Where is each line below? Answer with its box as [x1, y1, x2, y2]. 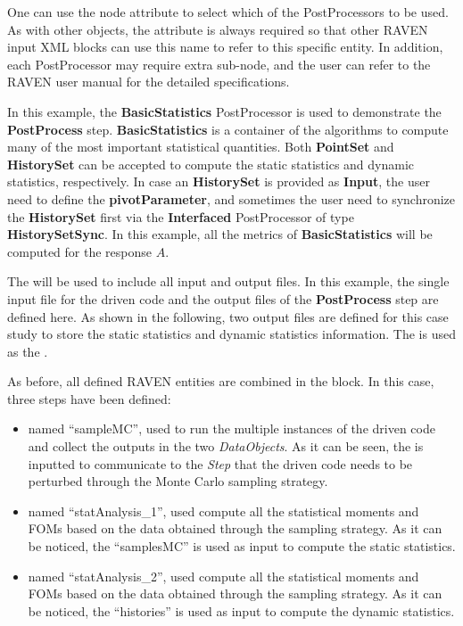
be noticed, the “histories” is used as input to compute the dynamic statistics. [28, 601, 455, 620]
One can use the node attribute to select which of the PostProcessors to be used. [7, 3, 449, 21]
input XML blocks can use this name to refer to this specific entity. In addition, [7, 37, 443, 56]
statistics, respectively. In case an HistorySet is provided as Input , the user [7, 172, 430, 191]
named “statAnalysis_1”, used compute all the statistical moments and [28, 501, 419, 520]
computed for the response [7, 242, 153, 260]
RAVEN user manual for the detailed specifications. [7, 72, 290, 91]
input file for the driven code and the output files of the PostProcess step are [7, 289, 439, 308]
